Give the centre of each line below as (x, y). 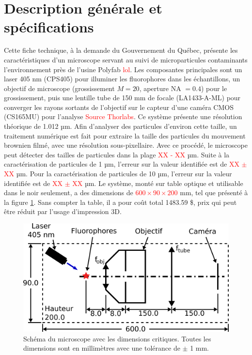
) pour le (214, 88)
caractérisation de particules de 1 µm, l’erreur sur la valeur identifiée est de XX (122, 164)
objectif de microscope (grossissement (59, 88)
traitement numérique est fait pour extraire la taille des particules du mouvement (125, 135)
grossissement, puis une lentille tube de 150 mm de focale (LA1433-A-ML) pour (122, 98)
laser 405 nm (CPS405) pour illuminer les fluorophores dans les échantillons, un (122, 79)
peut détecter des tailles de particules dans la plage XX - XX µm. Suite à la (117, 154)
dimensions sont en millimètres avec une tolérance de (102, 348)
